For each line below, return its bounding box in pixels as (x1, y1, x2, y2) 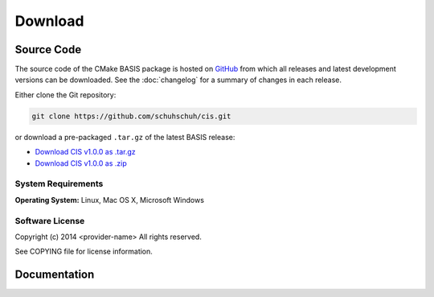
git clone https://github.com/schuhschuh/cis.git (31, 111, 231, 121)
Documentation (14, 268, 95, 282)
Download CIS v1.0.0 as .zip (35, 158, 128, 168)
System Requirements (14, 178, 104, 189)
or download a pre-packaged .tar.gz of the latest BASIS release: (14, 132, 235, 142)
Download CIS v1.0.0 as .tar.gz (35, 147, 136, 157)
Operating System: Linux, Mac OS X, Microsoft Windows (14, 195, 205, 204)
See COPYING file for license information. (14, 246, 153, 257)
